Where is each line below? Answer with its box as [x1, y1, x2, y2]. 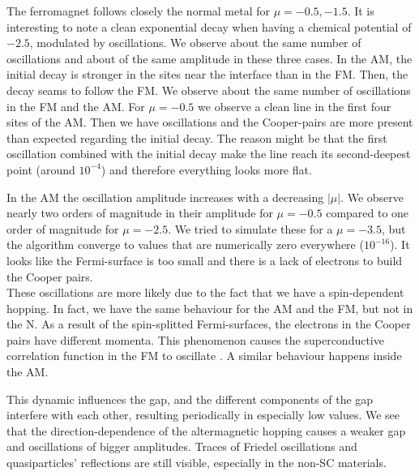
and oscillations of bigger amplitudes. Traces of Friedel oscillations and [6, 438, 357, 455]
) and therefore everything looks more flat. [100, 161, 312, 178]
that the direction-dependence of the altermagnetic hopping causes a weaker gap [6, 422, 406, 439]
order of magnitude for [6, 220, 119, 237]
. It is [347, 2, 374, 19]
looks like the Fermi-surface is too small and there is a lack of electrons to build [6, 251, 403, 268]
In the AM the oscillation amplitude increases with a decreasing [6, 188, 324, 205]
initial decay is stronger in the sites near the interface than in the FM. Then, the [6, 66, 408, 83]
